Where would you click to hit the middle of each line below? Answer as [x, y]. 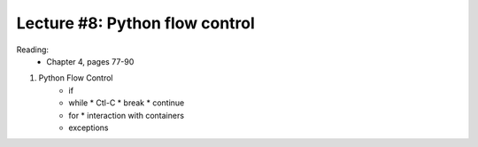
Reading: [32, 50]
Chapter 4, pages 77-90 [90, 61]
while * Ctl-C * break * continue [127, 103]
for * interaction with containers [127, 115]
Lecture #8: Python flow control [136, 23]
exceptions [89, 128]
